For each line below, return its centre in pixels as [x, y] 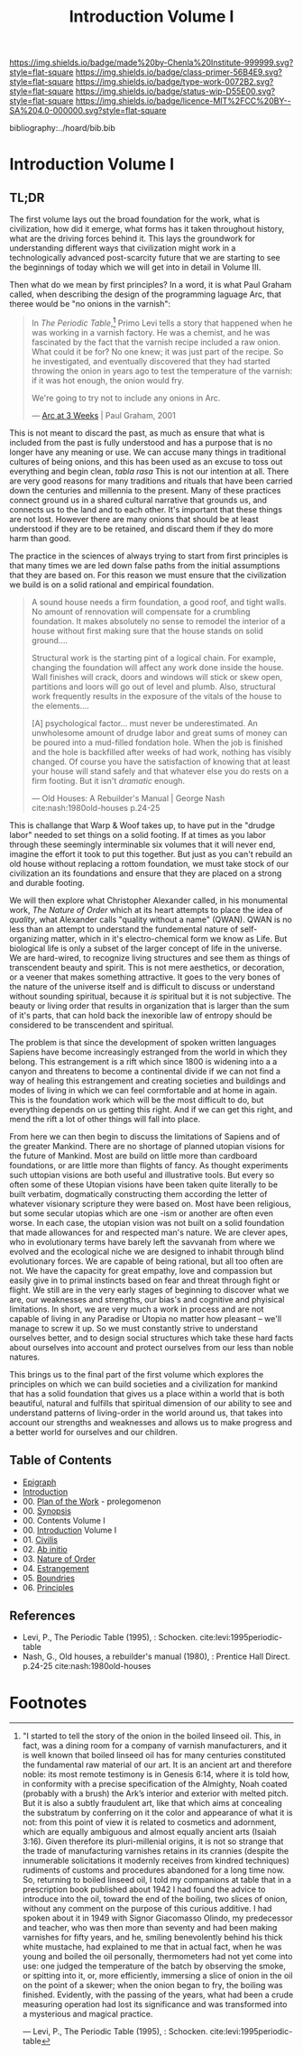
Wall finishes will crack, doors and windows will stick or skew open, [157, 677]
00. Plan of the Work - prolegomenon [92, 1501]
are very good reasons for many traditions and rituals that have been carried [151, 481]
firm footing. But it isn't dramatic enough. [108, 780]
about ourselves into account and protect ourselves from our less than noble [151, 1347]
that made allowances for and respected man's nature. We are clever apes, [149, 1232]
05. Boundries [48, 1578]
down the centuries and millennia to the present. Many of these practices [145, 490]
